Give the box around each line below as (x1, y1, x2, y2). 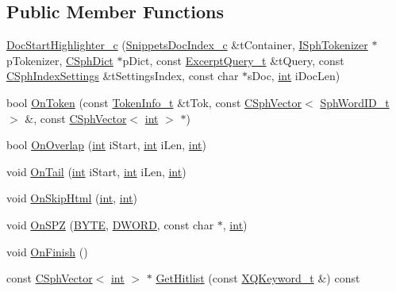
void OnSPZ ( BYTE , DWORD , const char (6, 216, 214, 232)
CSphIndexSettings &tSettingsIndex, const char (6, 67, 239, 84)
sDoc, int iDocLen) (248, 67, 340, 84)
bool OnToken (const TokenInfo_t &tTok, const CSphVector (6, 94, 302, 110)
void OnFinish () (6, 243, 88, 259)
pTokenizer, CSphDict (6, 52, 113, 68)
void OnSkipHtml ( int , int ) (6, 190, 137, 206)
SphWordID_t (320, 94, 390, 110)
